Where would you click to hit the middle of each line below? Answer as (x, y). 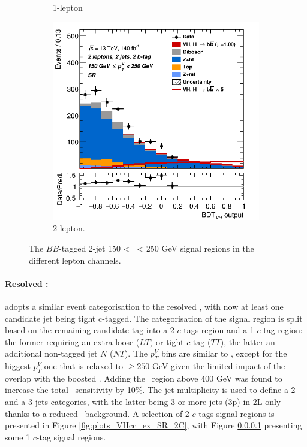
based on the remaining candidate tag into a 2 (90, 330)
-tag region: (282, 330)
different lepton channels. (75, 260)
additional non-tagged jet (51, 353)
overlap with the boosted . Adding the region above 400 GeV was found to (144, 378)
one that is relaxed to (83, 366)
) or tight (167, 341)
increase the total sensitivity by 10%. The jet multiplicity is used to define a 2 (150, 390)
